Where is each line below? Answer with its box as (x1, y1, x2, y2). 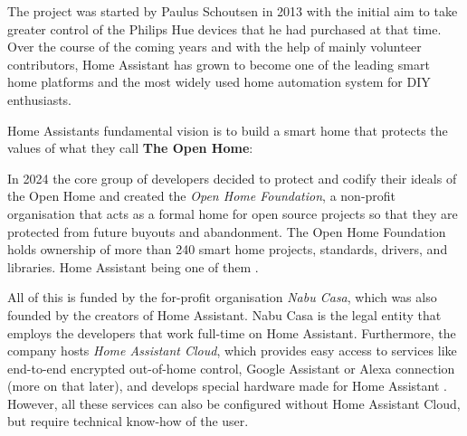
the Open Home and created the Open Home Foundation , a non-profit (7, 186, 396, 205)
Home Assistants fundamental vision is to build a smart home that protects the (7, 120, 448, 139)
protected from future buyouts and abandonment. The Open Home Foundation (7, 222, 446, 241)
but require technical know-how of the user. (7, 412, 249, 431)
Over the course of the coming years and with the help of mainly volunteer (7, 37, 422, 56)
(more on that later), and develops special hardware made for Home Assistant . (7, 376, 447, 395)
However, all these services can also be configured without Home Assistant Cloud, (7, 393, 461, 412)
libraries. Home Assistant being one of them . (7, 257, 259, 276)
